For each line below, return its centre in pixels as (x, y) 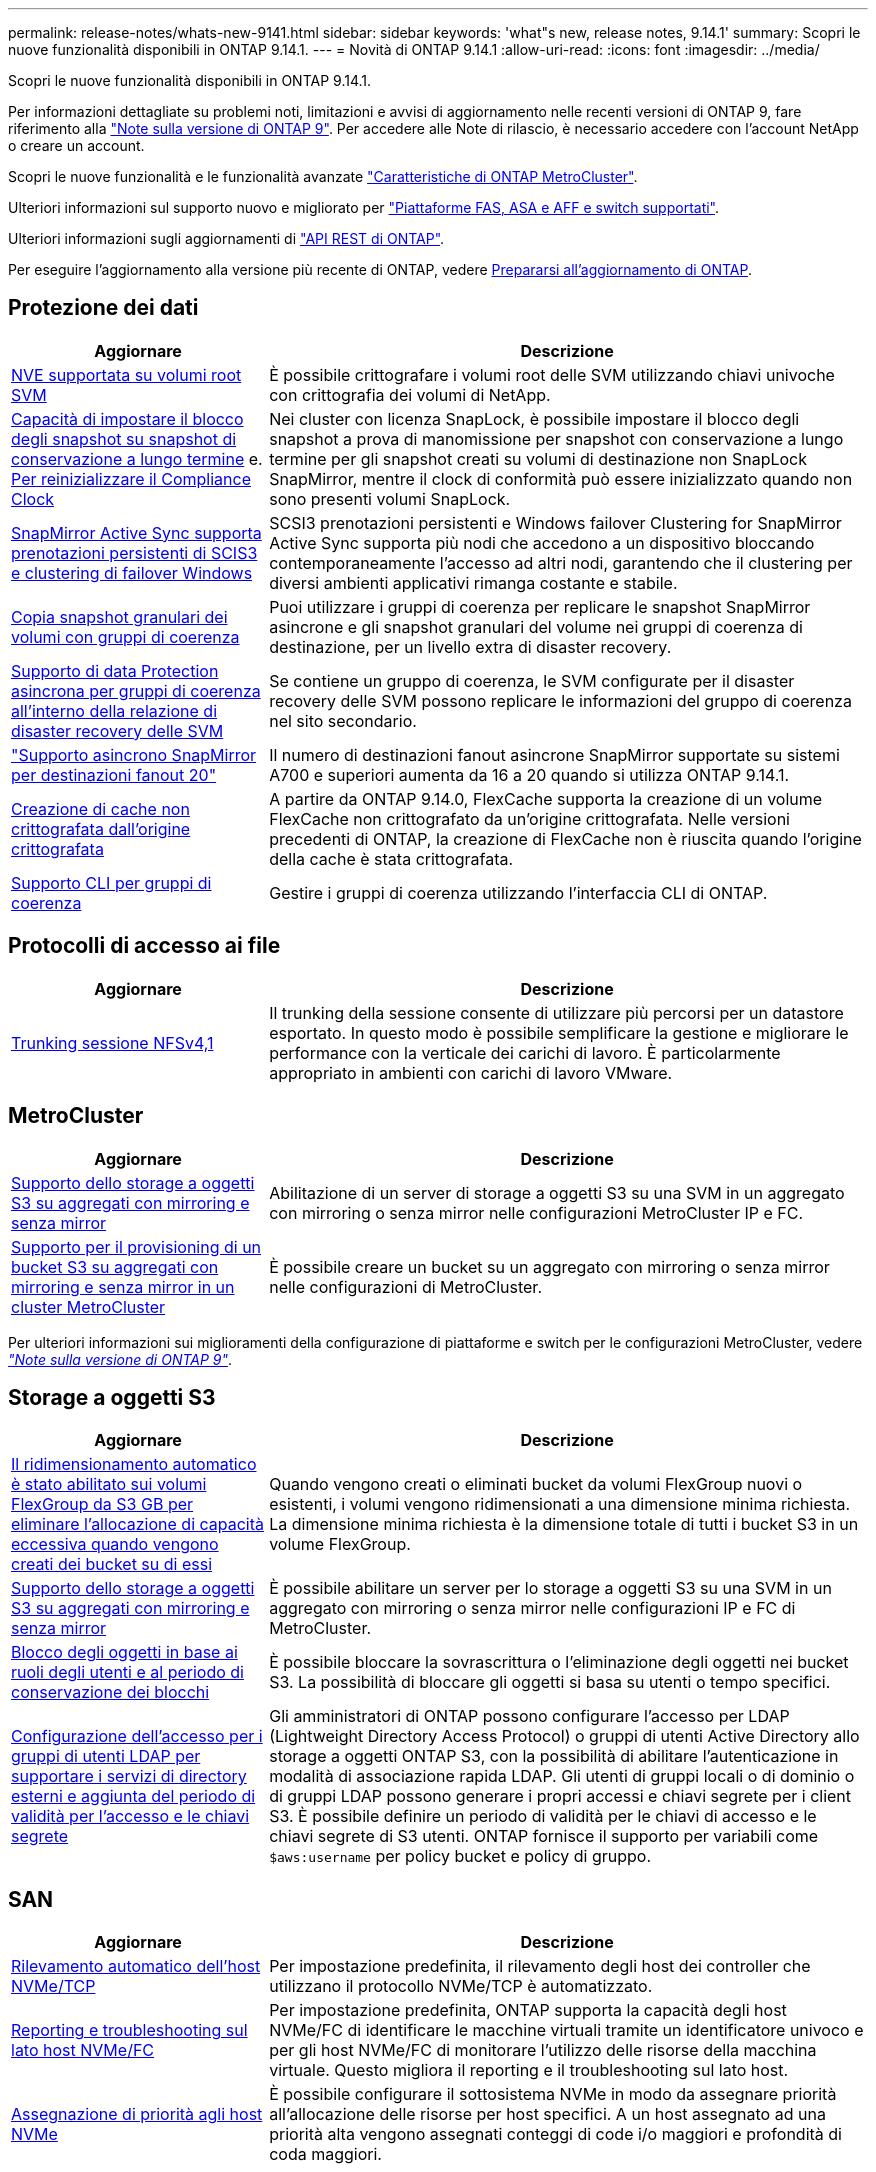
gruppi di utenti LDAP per (106, 1756)
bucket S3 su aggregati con (115, 1266)
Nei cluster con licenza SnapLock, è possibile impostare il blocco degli (534, 418)
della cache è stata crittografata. (391, 858)
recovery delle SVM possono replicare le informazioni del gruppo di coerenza (560, 700)
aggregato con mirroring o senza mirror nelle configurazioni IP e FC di (532, 1608)
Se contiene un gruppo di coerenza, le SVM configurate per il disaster (532, 680)
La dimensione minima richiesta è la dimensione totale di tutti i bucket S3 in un (564, 1524)
